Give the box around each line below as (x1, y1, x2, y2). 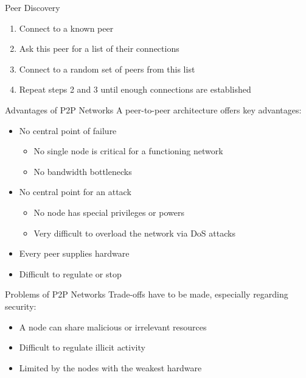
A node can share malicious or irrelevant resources (19, 320, 207, 333)
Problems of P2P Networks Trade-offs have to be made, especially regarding (5, 288, 288, 301)
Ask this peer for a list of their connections (19, 42, 179, 55)
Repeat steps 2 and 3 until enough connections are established (19, 83, 251, 96)
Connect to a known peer (19, 21, 114, 34)
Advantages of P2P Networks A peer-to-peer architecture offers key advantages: (5, 103, 302, 116)
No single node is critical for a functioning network (33, 144, 223, 157)
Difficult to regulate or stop (19, 267, 122, 280)
